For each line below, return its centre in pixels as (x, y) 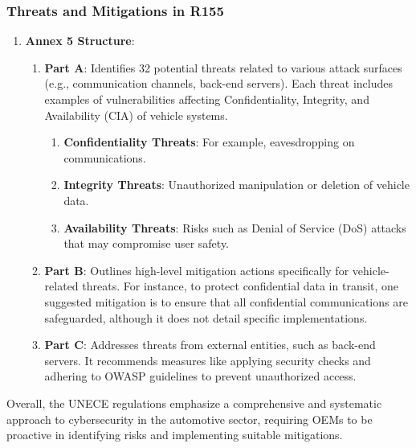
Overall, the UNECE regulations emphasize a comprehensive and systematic (194, 403)
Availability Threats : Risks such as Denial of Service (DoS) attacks (235, 227)
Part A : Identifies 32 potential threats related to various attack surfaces (223, 67)
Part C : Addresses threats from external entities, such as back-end (210, 345)
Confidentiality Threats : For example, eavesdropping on (209, 142)
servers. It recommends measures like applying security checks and (208, 360)
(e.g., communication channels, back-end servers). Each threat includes (219, 83)
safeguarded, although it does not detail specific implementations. (206, 317)
